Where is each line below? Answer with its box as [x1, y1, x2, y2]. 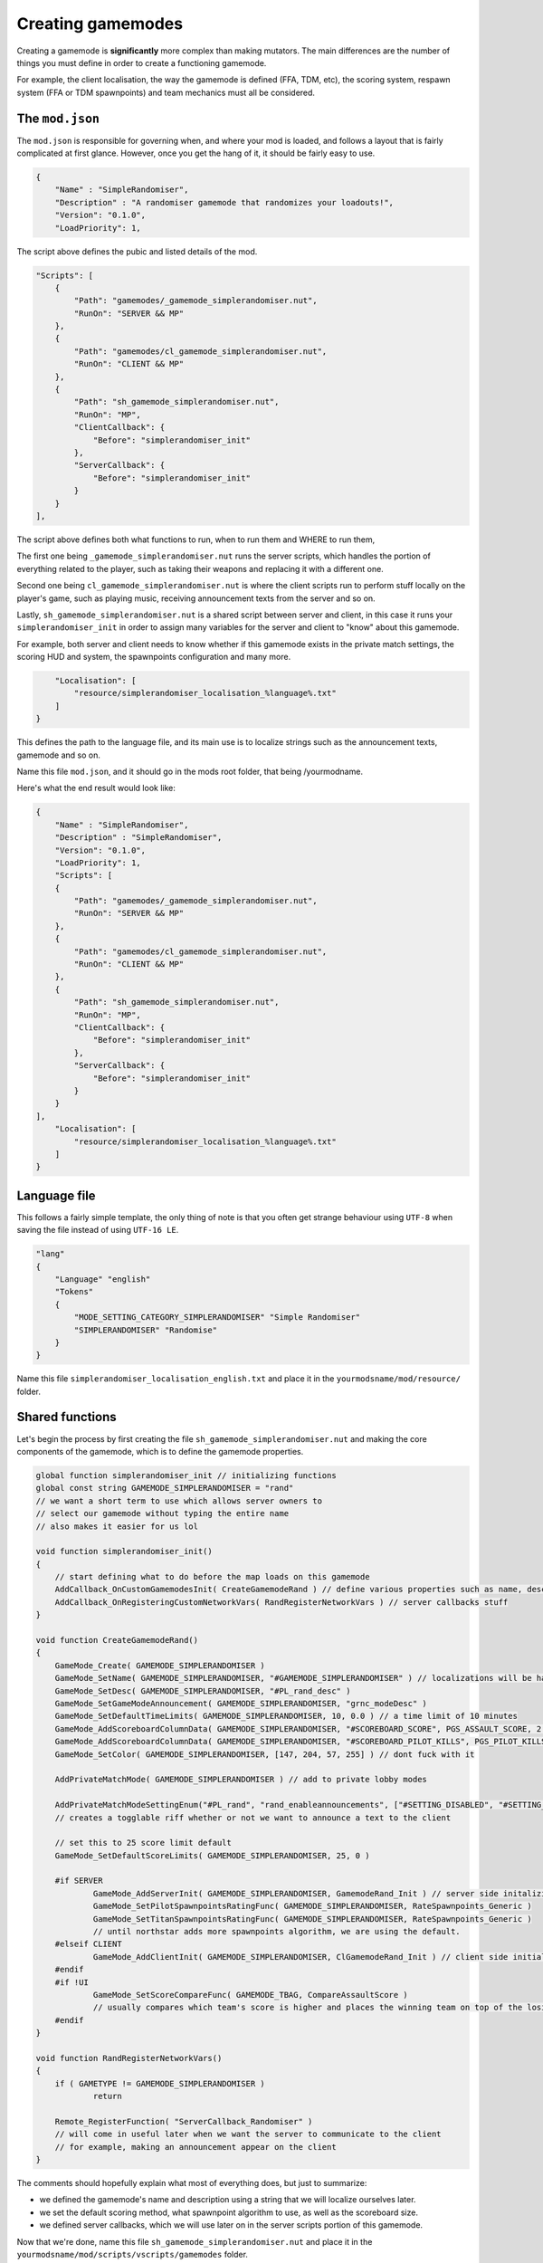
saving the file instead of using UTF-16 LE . [16, 1225, 179, 1236]
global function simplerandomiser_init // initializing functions [35, 1470, 337, 1480]
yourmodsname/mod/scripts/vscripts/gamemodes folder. [16, 2249, 249, 2259]
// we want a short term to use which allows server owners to [35, 1495, 323, 1506]
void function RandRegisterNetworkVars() [35, 2053, 223, 2063]
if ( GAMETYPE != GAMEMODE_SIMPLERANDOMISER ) [54, 2078, 266, 2088]
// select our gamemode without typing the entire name [35, 1508, 290, 1519]
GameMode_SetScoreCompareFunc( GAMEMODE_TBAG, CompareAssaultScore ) [92, 1990, 409, 2000]
